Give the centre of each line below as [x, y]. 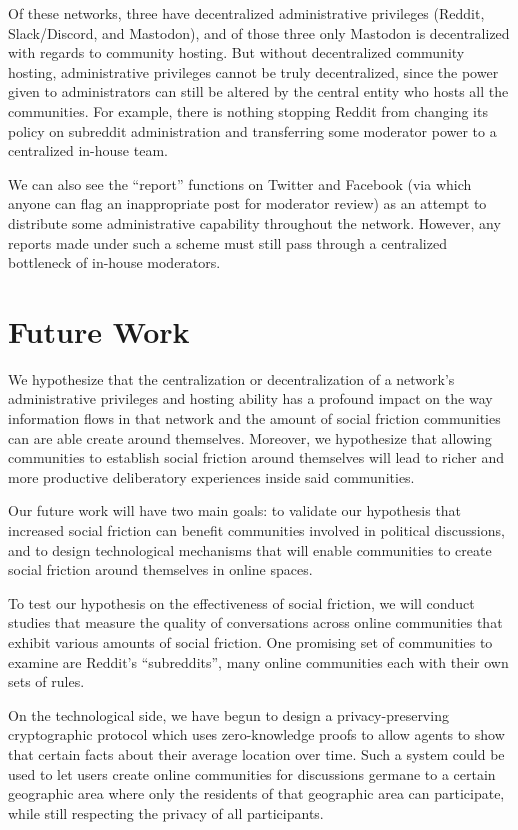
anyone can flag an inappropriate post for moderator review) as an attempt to [247, 203]
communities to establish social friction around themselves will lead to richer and [256, 457]
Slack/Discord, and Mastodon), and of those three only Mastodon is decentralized [259, 32]
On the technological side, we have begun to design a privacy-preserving [228, 714]
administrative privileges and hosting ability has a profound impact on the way [250, 398]
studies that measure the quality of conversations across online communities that [255, 622]
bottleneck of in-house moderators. [114, 262]
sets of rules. [46, 681]
